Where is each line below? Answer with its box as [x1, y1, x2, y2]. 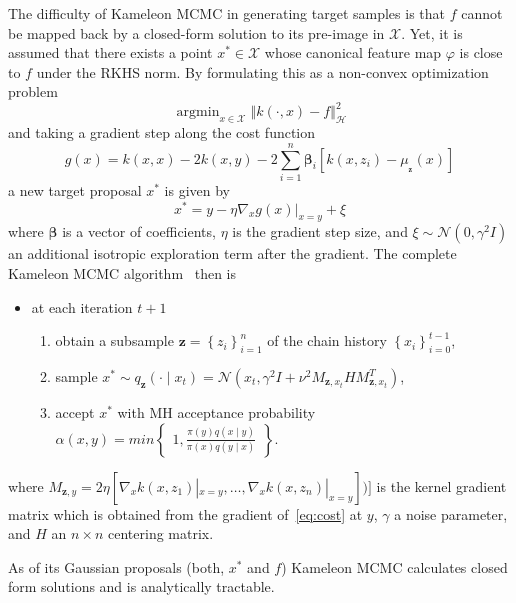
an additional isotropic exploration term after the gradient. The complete [8, 243, 457, 264]
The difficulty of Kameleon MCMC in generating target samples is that [8, 3, 446, 23]
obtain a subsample [55, 330, 174, 351]
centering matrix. [108, 523, 214, 544]
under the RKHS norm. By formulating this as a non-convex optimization [36, 61, 489, 82]
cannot [461, 3, 503, 23]
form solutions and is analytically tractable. [8, 576, 275, 597]
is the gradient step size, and [232, 221, 408, 242]
